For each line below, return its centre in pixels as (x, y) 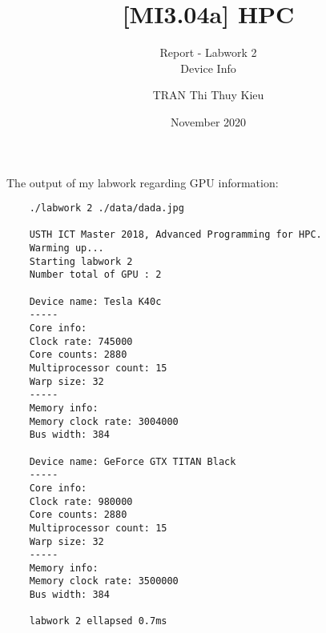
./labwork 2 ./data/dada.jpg (107, 208)
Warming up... (66, 248)
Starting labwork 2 (81, 261)
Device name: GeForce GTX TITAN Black (133, 461)
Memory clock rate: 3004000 (104, 421)
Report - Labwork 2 (208, 52)
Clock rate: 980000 (81, 501)
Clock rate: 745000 (81, 341)
